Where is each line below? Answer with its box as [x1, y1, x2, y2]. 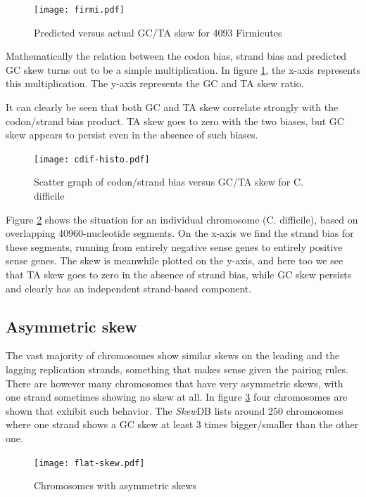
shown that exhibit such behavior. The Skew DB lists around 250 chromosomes [6, 403, 343, 418]
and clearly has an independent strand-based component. [6, 280, 252, 295]
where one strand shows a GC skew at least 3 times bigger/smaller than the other [6, 417, 359, 432]
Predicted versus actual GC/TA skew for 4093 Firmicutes [34, 25, 282, 39]
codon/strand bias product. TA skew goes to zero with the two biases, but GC [6, 113, 344, 128]
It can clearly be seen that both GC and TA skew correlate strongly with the [6, 100, 339, 115]
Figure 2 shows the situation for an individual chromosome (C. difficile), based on [6, 212, 358, 226]
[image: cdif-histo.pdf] [34, 154, 150, 164]
